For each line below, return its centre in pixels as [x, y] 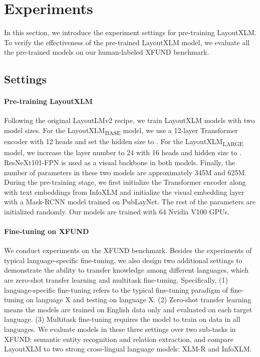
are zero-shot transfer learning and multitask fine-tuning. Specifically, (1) [116, 280]
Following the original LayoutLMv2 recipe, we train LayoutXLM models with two [129, 120]
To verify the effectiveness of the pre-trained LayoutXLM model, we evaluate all [127, 42]
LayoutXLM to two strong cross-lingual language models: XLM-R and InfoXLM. [128, 349]
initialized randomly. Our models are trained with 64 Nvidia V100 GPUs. [117, 211]
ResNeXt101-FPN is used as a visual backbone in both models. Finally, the [120, 162]
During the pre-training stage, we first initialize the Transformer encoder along [125, 182]
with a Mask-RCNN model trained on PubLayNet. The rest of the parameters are [130, 202]
